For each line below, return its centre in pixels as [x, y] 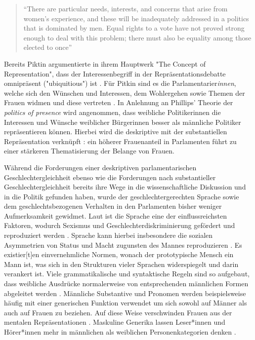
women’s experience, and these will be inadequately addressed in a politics [136, 18]
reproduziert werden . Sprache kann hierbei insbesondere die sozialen [108, 235]
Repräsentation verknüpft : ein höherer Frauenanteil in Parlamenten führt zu [120, 141]
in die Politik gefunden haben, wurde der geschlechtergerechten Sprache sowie [122, 196]
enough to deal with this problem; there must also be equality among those [137, 37]
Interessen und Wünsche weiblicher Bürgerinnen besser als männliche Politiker [123, 122]
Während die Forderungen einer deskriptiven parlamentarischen [100, 167]
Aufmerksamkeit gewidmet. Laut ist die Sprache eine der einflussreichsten [116, 215]
